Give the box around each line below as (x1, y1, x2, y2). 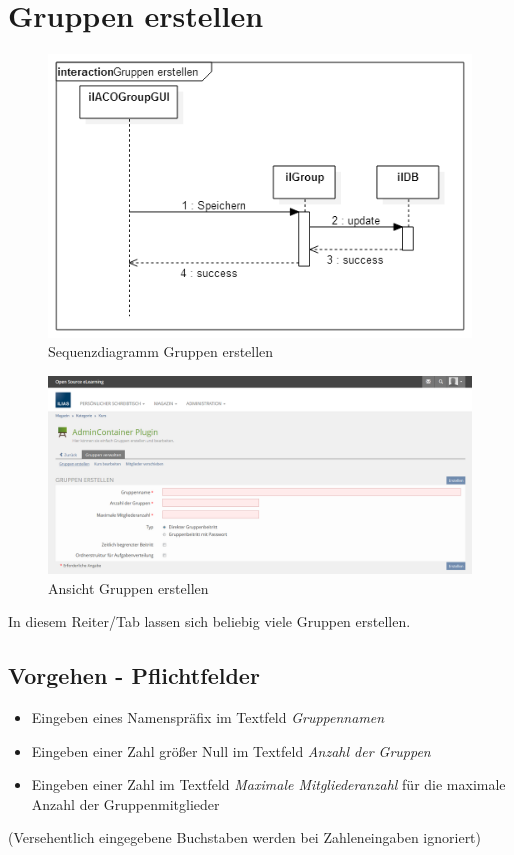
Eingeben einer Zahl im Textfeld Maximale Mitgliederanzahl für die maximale (31, 774, 506, 795)
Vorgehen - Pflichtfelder (8, 660, 260, 691)
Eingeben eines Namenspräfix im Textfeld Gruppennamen (31, 706, 385, 727)
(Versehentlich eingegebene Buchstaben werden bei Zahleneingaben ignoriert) (8, 827, 482, 848)
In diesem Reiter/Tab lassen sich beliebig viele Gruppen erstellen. (8, 611, 411, 632)
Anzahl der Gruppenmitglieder (31, 793, 220, 814)
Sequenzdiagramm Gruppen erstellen (48, 341, 274, 362)
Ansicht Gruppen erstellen (48, 577, 209, 598)
